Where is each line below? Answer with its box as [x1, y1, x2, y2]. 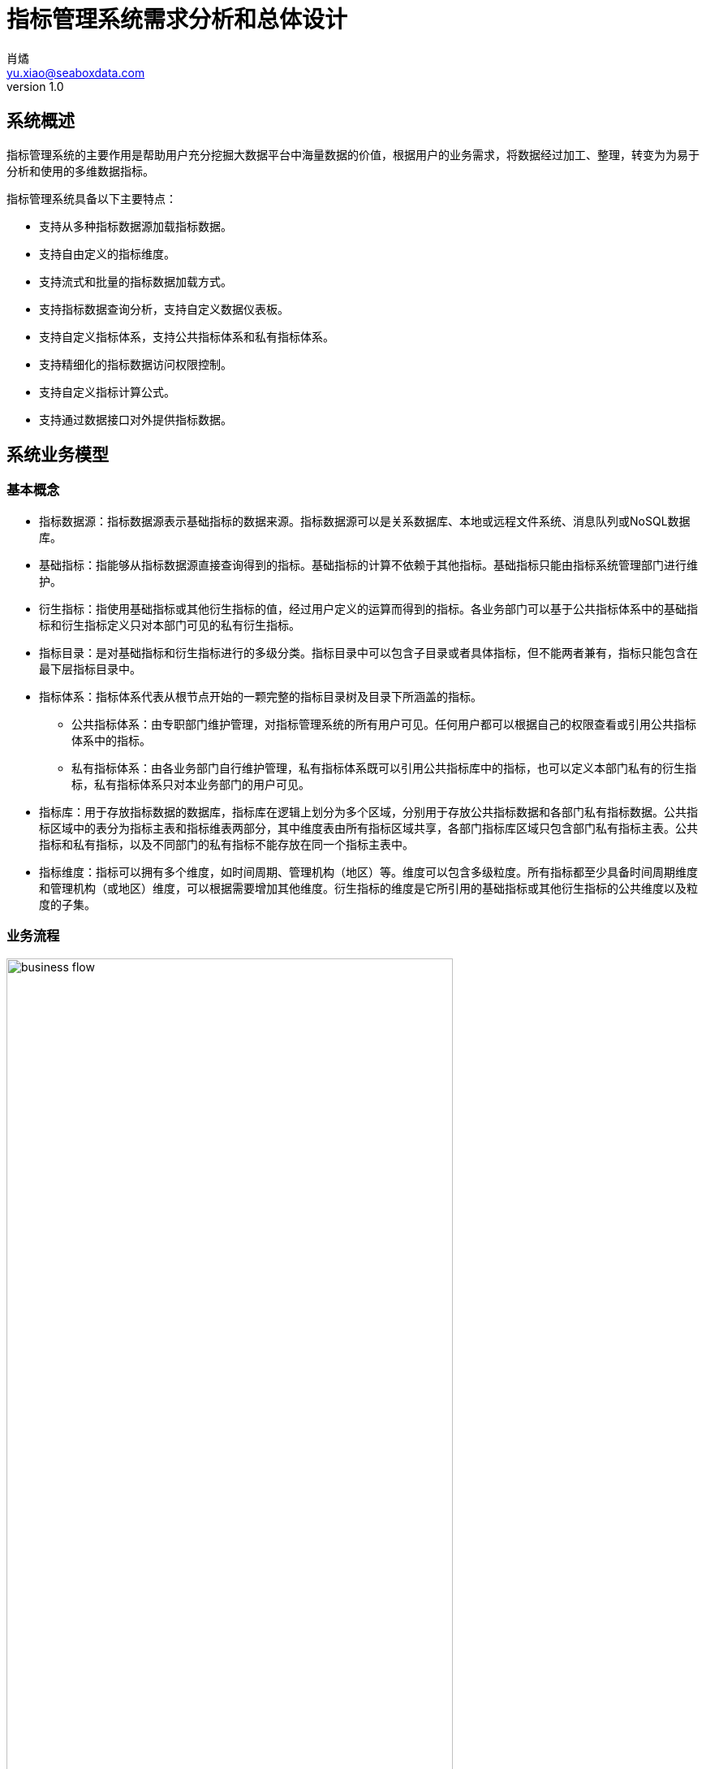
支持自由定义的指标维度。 [39, 246, 175, 261]
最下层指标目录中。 [39, 661, 141, 676]
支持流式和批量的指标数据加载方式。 [39, 274, 232, 288]
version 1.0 [6, 79, 64, 93]
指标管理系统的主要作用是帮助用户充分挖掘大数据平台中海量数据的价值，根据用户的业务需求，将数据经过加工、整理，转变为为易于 [6, 147, 700, 162]
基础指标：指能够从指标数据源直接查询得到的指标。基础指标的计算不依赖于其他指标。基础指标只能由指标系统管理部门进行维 [39, 557, 698, 572]
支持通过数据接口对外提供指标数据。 [39, 412, 232, 426]
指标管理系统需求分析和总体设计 [6, 6, 348, 33]
